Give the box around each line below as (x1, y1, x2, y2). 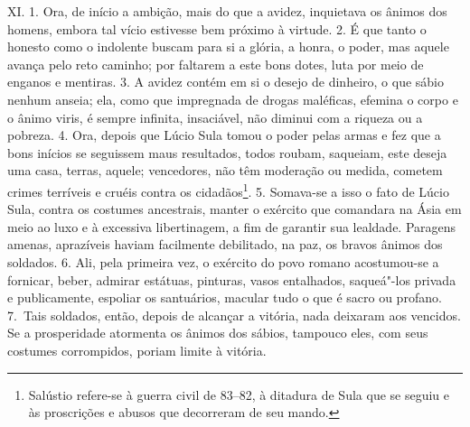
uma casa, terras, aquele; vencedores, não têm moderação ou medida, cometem (7, 161, 443, 180)
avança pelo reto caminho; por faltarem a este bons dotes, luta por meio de (7, 54, 424, 73)
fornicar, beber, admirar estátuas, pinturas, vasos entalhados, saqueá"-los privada (7, 270, 456, 289)
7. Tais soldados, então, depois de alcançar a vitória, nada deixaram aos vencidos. (7, 305, 461, 324)
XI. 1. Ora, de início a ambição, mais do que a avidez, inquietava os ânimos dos (7, 2, 447, 20)
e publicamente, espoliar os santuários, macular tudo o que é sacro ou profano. (7, 288, 442, 307)
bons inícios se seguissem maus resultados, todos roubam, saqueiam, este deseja (7, 143, 447, 162)
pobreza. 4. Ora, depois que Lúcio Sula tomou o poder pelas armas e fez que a (7, 125, 441, 144)
